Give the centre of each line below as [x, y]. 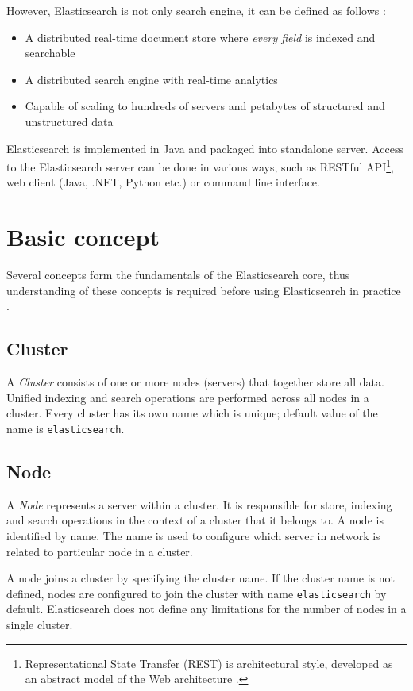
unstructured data [69, 121]
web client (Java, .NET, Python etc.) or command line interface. [163, 182]
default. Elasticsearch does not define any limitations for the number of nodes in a [206, 609]
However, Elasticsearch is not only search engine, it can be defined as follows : [196, 10]
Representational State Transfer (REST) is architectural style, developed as [209, 663]
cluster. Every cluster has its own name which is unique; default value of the [192, 413]
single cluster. [40, 624]
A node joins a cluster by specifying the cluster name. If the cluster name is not [201, 578]
